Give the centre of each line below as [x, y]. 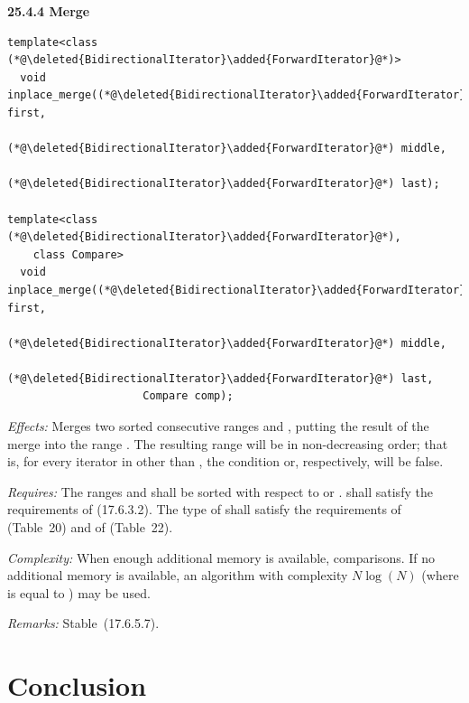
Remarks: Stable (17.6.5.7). [83, 623]
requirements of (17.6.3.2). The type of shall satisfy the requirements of [204, 509]
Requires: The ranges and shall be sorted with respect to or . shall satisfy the [220, 491]
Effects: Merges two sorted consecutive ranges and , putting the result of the [218, 426]
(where [440, 575]
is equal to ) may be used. [79, 592]
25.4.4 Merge [49, 11]
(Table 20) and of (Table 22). [90, 527]
